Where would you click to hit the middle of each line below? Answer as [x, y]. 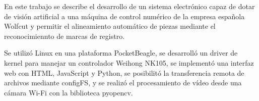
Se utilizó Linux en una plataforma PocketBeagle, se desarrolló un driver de [121, 53]
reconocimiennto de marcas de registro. [64, 36]
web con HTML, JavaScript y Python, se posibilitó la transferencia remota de [124, 72]
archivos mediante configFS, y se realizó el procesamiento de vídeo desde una [123, 83]
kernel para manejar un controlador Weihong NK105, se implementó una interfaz [129, 62]
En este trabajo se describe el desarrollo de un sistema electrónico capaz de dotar [129, 6]
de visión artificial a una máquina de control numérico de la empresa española [124, 16]
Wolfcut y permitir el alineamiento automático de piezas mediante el [110, 26]
